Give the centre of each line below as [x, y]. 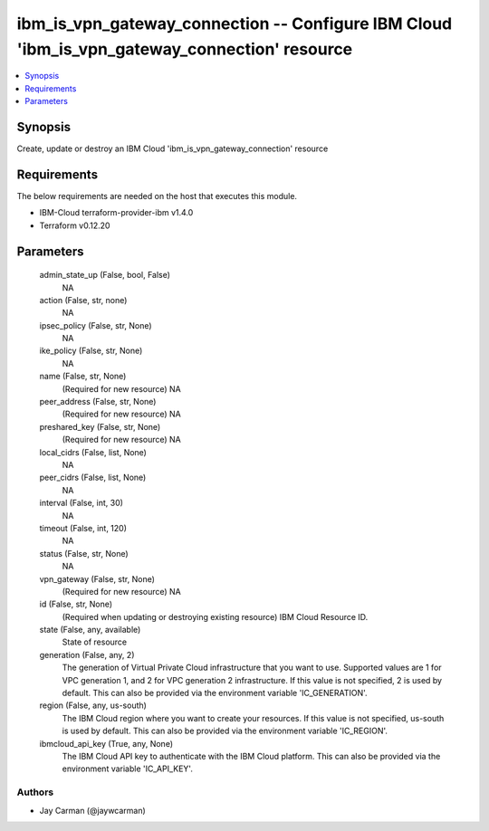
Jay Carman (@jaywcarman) [93, 810]
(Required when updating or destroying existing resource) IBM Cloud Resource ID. [215, 616]
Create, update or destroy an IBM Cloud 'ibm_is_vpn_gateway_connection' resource [173, 148]
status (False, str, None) [84, 553]
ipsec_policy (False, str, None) [96, 325]
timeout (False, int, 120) [83, 528]
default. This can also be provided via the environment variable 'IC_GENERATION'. [215, 693]
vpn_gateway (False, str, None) [97, 578]
